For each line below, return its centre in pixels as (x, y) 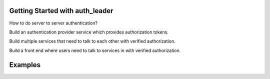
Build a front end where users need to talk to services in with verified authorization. (95, 50)
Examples (25, 65)
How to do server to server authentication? (53, 23)
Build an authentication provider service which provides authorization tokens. (89, 32)
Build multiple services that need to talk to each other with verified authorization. (92, 41)
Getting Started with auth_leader (61, 11)
